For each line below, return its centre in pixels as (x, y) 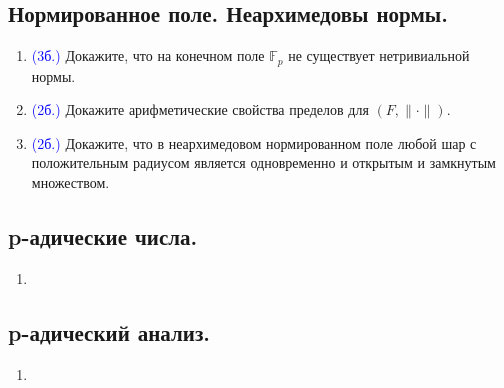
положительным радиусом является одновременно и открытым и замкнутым (263, 162)
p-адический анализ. (109, 331)
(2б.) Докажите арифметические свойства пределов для (200, 109)
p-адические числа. (103, 236)
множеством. (70, 182)
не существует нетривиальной (379, 55)
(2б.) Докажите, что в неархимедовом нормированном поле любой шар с (254, 142)
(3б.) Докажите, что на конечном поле (148, 55)
